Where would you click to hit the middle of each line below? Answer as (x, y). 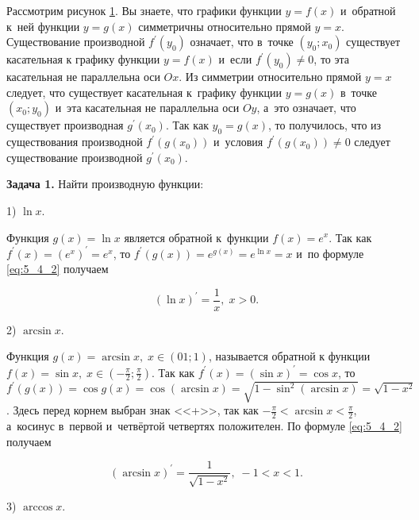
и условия (238, 142)
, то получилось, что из (325, 125)
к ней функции (43, 26)
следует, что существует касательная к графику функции (144, 92)
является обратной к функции (196, 237)
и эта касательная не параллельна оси (147, 108)
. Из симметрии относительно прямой (270, 77)
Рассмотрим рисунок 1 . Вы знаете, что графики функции (144, 10)
